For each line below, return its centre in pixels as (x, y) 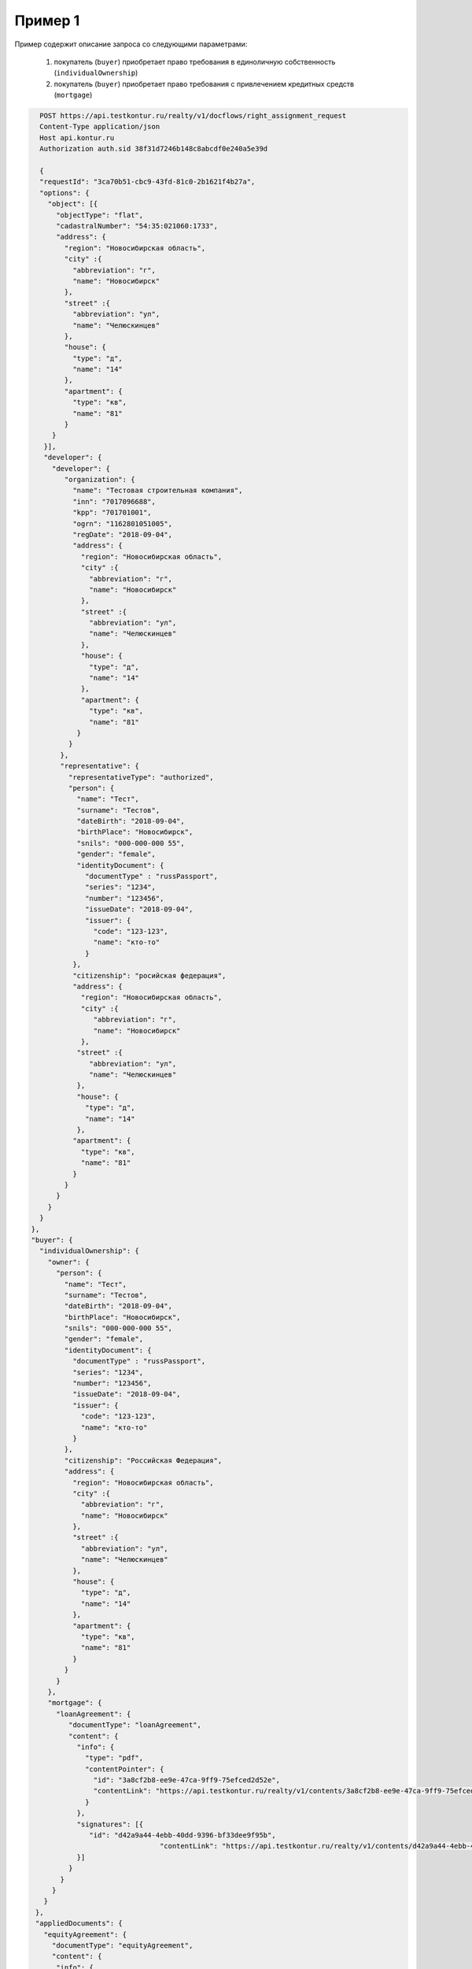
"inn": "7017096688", (114, 501)
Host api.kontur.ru (77, 137)
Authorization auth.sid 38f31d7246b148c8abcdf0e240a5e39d (154, 149)
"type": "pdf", (114, 1758)
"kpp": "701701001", (112, 513)
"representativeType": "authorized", (141, 777)
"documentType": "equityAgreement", (122, 1945)
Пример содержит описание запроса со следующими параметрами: (131, 44)
